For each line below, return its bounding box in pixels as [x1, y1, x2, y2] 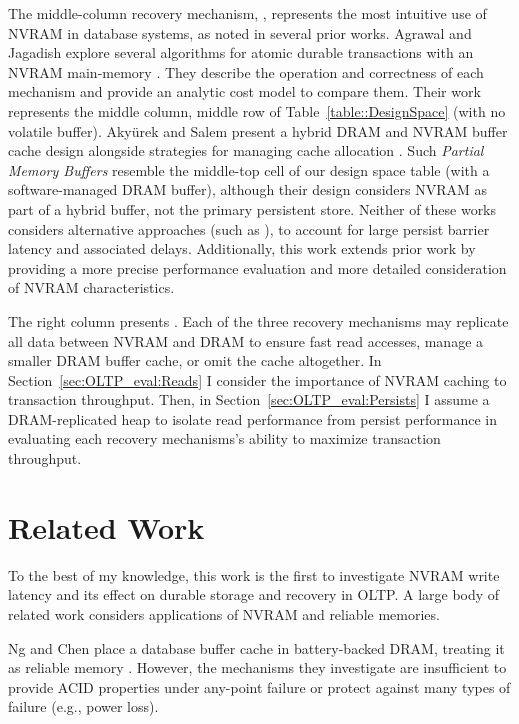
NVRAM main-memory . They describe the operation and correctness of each [8, 61, 484, 82]
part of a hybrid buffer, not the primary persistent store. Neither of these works [8, 198, 497, 219]
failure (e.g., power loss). [8, 696, 159, 717]
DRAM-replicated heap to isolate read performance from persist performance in [8, 408, 497, 429]
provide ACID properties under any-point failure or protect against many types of [8, 676, 511, 697]
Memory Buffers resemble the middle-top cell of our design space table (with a [8, 159, 490, 180]
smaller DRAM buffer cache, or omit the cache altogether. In [8, 350, 382, 371]
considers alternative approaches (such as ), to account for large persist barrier [8, 218, 490, 239]
